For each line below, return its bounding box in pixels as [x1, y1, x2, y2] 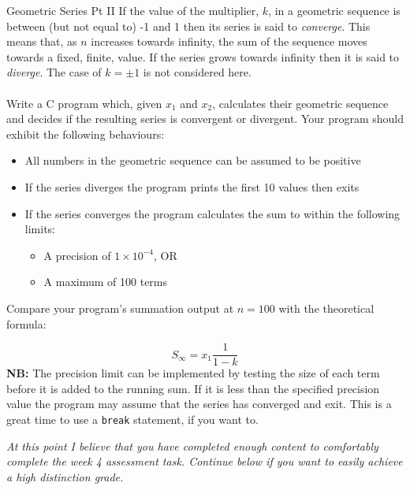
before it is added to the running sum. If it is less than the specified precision [6, 380, 380, 396]
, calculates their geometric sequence [212, 95, 389, 111]
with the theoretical [278, 299, 375, 316]
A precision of [43, 247, 111, 263]
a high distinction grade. [6, 468, 124, 484]
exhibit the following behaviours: [6, 125, 165, 142]
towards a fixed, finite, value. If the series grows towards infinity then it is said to [6, 48, 400, 65]
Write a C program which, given [6, 95, 162, 111]
